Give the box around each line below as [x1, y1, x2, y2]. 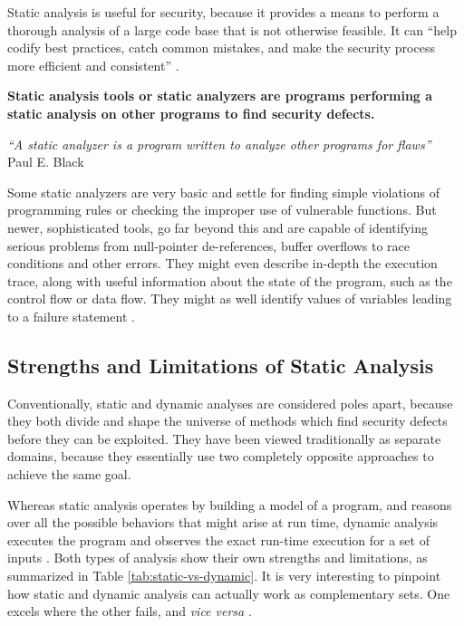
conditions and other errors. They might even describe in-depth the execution [7, 254, 438, 273]
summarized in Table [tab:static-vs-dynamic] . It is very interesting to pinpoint [7, 566, 441, 585]
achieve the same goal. [7, 465, 131, 484]
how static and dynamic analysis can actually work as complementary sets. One [7, 583, 450, 602]
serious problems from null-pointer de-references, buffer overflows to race [7, 236, 411, 255]
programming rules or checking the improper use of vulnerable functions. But [7, 200, 437, 219]
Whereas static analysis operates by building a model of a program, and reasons [7, 495, 452, 514]
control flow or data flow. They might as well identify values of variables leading [7, 289, 452, 308]
